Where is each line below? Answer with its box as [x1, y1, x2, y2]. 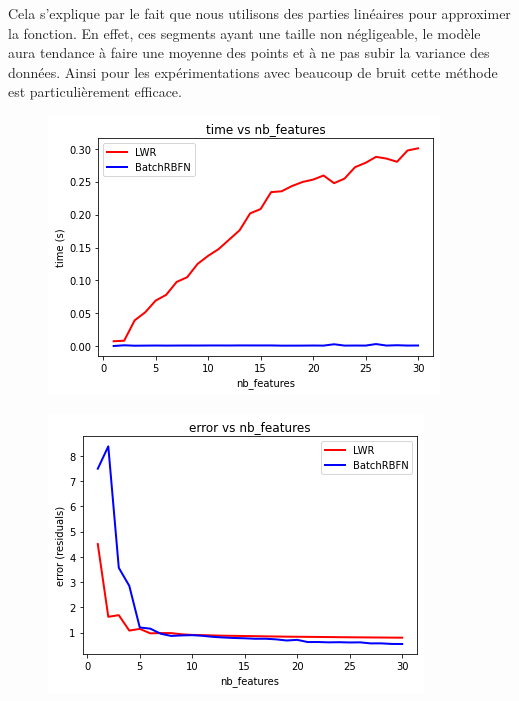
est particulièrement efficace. [8, 81, 182, 102]
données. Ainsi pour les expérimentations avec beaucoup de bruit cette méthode [8, 61, 498, 82]
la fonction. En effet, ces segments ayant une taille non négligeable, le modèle [8, 22, 481, 43]
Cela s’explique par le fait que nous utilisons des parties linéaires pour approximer [8, 3, 511, 23]
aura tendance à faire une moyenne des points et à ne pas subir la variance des [8, 42, 490, 63]
